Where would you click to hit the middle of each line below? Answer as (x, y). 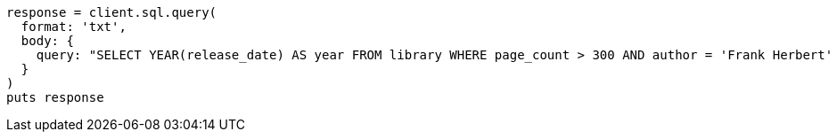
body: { (47, 41)
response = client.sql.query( (112, 12)
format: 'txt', (74, 27)
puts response (55, 97)
